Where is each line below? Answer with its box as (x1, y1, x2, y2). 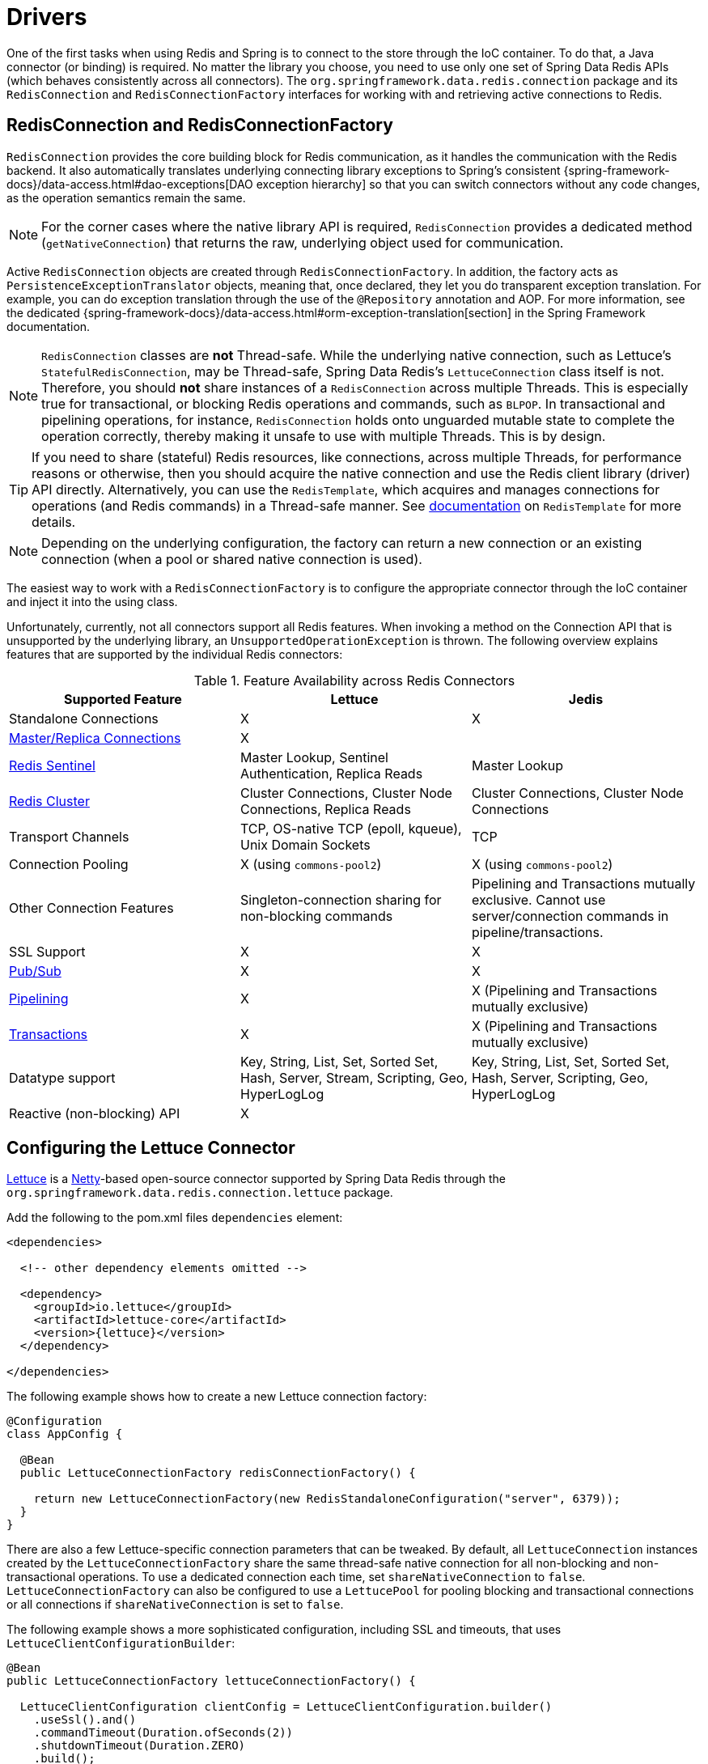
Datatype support (9, 1069, 116, 1086)
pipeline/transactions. (471, 923, 604, 940)
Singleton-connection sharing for (240, 891, 442, 908)
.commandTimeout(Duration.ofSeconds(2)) (33, 1726, 294, 1740)
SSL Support (9, 943, 86, 960)
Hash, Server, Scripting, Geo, (471, 1069, 649, 1086)
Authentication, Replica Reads (240, 765, 423, 782)
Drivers (6, 3, 87, 31)
